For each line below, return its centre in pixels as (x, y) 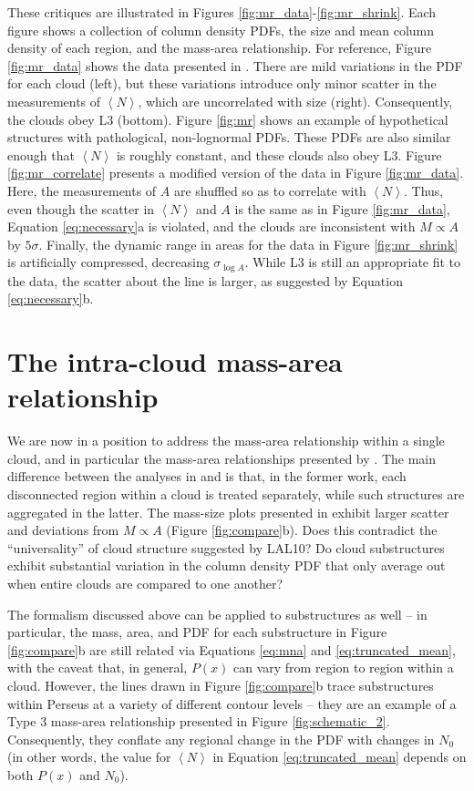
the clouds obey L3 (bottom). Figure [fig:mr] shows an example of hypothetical (228, 119)
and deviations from (63, 530)
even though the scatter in (81, 208)
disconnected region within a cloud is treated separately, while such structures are (236, 494)
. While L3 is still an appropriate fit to (353, 262)
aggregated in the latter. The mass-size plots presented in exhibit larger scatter (228, 512)
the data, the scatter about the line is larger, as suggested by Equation (205, 280)
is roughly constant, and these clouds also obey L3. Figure (279, 154)
